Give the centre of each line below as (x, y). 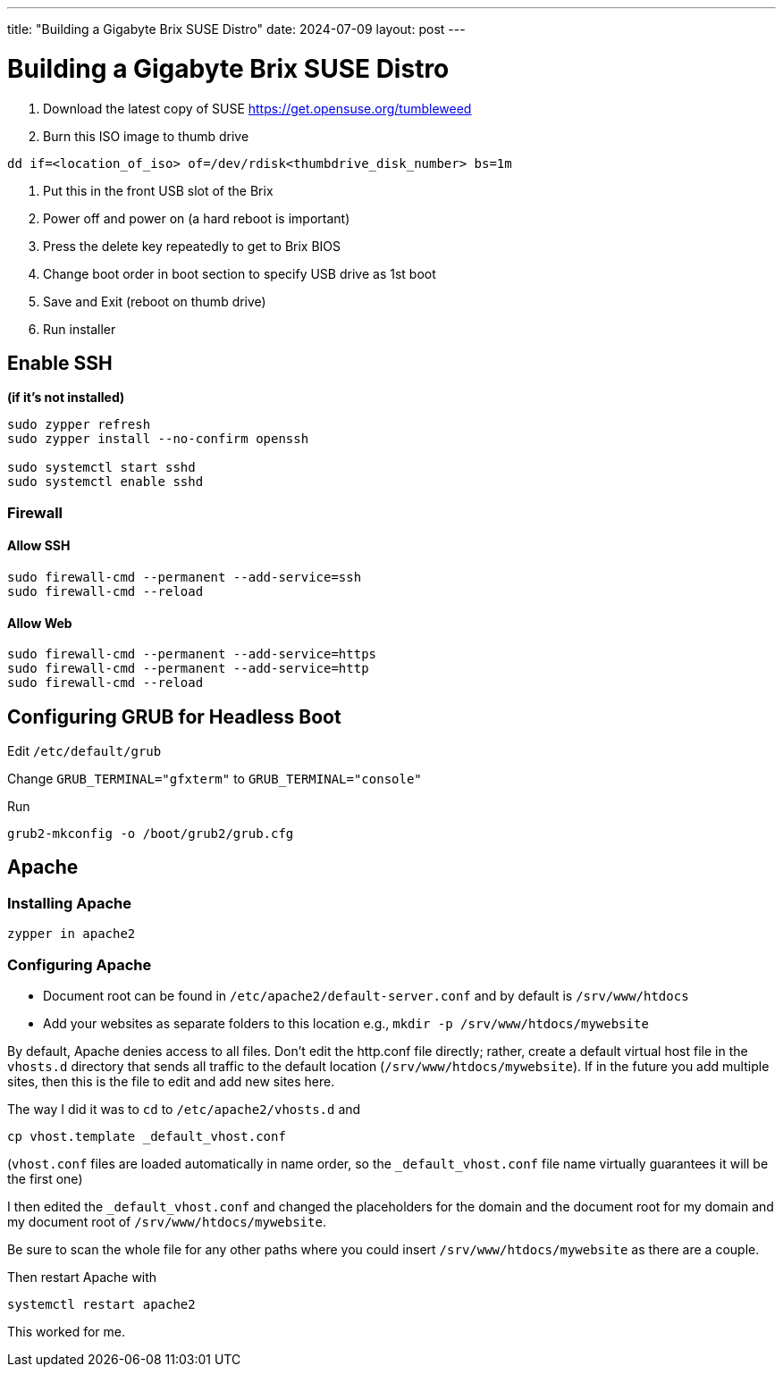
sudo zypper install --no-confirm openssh (158, 439)
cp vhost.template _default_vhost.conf (147, 1136)
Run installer (80, 329)
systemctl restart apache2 (101, 1304)
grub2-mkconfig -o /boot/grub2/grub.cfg (151, 834)
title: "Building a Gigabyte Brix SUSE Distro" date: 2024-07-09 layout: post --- (236, 29)
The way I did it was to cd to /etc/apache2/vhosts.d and (184, 1109)
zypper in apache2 (72, 934)
